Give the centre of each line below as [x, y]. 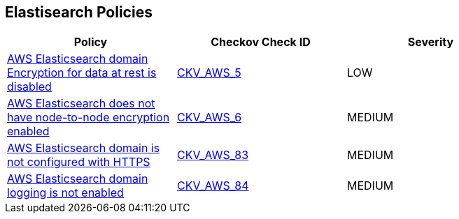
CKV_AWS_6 [209, 118]
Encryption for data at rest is [82, 73]
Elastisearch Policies [79, 12]
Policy [91, 42]
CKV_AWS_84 [213, 186]
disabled [29, 87]
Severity [431, 42]
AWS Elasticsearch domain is [84, 148]
